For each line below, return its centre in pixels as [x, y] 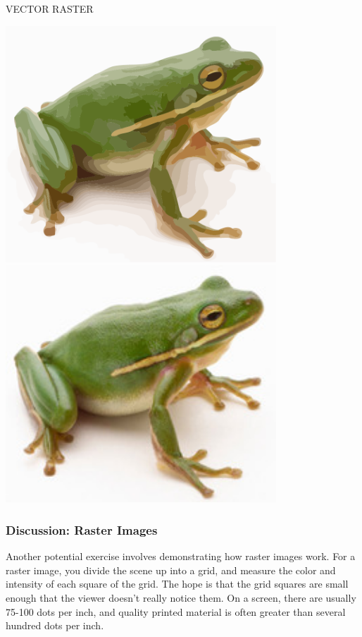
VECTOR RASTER [50, 8]
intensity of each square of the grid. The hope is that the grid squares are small [177, 584]
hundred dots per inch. [55, 625]
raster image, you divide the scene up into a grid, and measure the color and [171, 570]
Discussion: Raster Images [82, 529]
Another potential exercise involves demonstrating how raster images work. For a [181, 556]
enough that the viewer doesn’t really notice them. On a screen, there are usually [181, 597]
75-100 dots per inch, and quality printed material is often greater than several [176, 611]
